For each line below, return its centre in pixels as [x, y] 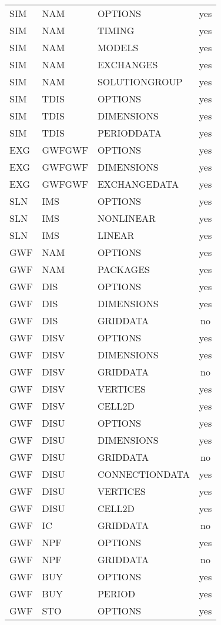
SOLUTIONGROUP [140, 82]
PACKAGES [123, 269]
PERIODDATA [129, 133]
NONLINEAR [126, 218]
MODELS [118, 47]
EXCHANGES [128, 64]
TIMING [116, 30]
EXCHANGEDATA [138, 184]
